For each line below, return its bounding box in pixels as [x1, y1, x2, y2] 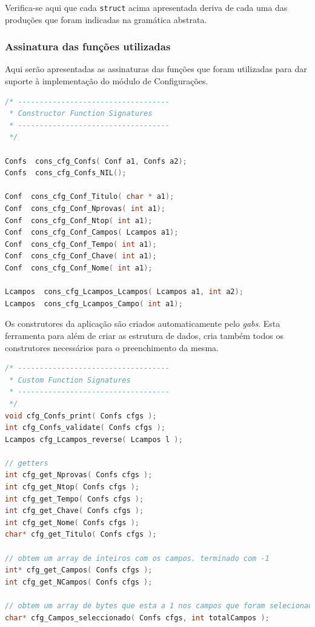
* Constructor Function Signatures [9, 109, 153, 118]
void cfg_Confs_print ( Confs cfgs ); [5, 411, 157, 420]
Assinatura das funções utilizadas [5, 39, 171, 54]
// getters [5, 458, 48, 468]
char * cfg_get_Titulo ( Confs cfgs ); [5, 530, 157, 539]
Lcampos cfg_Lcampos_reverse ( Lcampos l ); [5, 435, 183, 444]
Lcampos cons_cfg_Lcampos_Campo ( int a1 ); [5, 299, 183, 308]
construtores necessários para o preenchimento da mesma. [5, 341, 219, 354]
